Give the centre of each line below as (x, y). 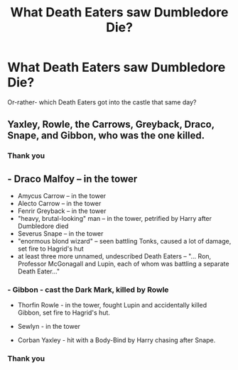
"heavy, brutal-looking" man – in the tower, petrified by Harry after (114, 219)
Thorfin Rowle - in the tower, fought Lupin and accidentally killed (112, 305)
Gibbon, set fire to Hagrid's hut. (64, 312)
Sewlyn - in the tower (49, 327)
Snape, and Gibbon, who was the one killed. (106, 136)
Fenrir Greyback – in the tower (62, 211)
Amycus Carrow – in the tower (62, 196)
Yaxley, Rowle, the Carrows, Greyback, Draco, (111, 125)
